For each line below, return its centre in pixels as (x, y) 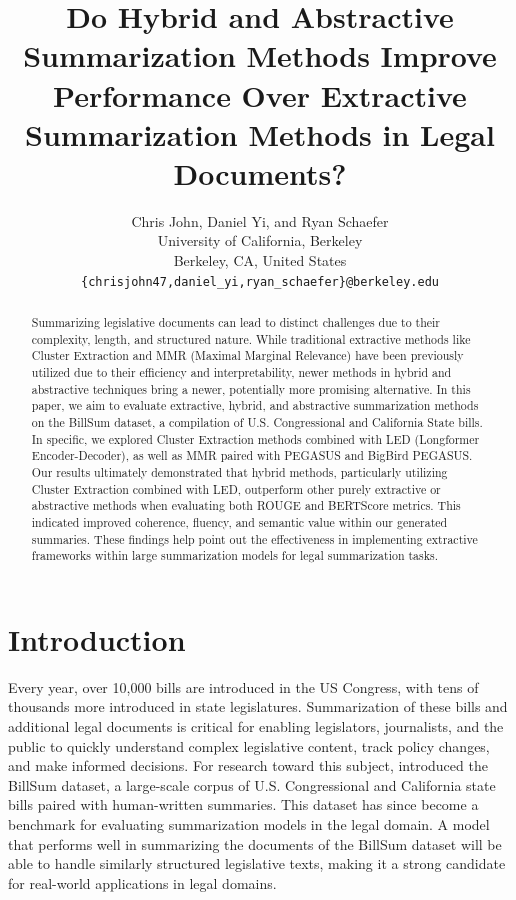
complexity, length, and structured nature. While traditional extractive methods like (251, 338)
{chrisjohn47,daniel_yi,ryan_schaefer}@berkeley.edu (260, 281)
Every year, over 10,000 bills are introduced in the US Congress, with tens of (243, 686)
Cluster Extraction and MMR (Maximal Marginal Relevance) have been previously (247, 355)
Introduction (97, 638)
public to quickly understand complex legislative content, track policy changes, (249, 745)
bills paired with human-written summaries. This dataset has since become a (243, 804)
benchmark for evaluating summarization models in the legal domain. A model (249, 824)
